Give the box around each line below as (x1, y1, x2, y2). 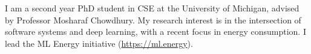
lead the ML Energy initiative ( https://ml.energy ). (5, 37, 193, 49)
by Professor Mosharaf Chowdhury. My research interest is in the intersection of (5, 13, 301, 26)
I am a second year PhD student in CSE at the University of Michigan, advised (5, 2, 300, 14)
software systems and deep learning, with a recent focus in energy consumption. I (5, 25, 306, 38)
